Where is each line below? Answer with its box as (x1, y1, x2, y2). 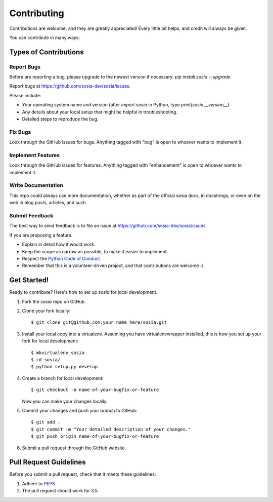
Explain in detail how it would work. (22, 241, 96, 248)
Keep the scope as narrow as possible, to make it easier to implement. (22, 248, 168, 254)
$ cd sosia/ (31, 357, 61, 362)
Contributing (9, 8, 64, 19)
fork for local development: (22, 338, 78, 344)
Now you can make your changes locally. (22, 398, 108, 404)
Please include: (9, 92, 41, 98)
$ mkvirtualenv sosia (31, 350, 84, 356)
